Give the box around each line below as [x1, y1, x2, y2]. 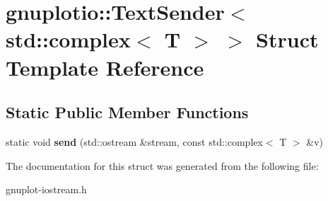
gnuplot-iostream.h [6, 182, 87, 197]
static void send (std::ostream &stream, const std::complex [6, 134, 263, 149]
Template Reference [6, 52, 204, 81]
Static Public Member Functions [6, 101, 249, 123]
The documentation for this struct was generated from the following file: [6, 158, 319, 173]
